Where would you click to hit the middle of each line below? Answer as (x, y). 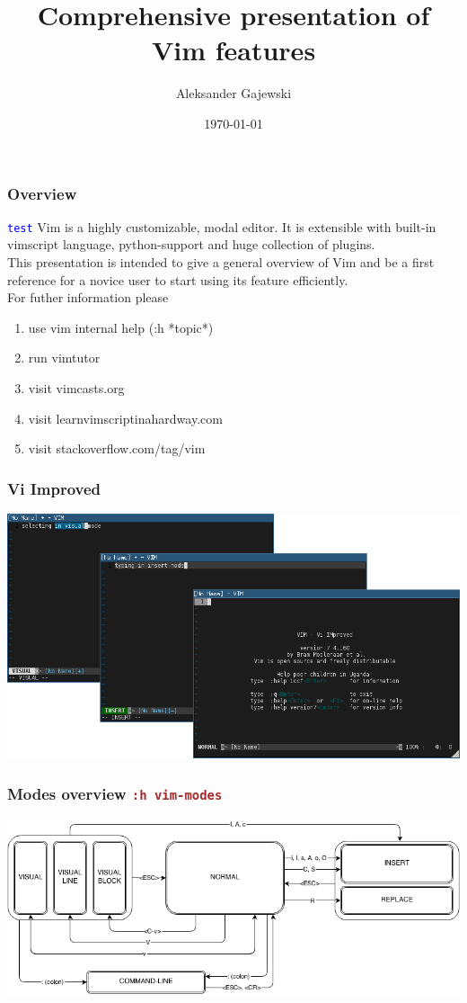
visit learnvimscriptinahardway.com (125, 418)
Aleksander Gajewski (233, 93)
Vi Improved (54, 488)
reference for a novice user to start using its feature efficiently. (178, 279)
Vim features (233, 50)
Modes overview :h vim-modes (115, 793)
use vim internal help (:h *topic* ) (121, 327)
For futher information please (88, 297)
